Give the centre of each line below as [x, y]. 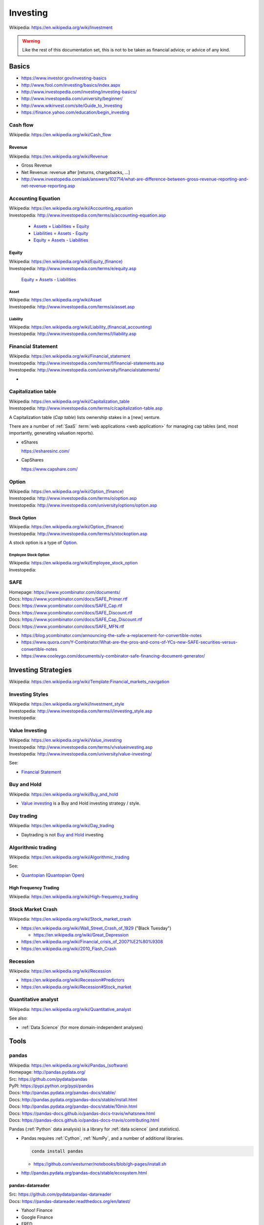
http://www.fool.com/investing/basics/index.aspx [71, 85]
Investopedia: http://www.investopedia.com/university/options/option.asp [83, 505]
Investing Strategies [40, 670]
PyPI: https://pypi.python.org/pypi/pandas [51, 1086]
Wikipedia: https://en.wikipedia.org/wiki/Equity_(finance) [66, 262]
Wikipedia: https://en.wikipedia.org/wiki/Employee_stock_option [73, 563]
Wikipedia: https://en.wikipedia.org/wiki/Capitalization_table [69, 401]
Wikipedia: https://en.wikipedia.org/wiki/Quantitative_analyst [70, 1009]
